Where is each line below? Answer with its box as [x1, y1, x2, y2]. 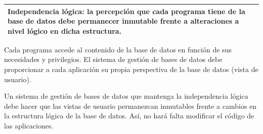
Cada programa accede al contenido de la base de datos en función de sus [4, 44, 232, 54]
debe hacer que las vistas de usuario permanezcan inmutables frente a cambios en [4, 100, 257, 111]
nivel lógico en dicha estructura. [8, 25, 122, 36]
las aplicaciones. [4, 120, 54, 130]
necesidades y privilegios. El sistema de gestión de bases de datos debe [4, 54, 223, 64]
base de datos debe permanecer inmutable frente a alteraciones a [8, 16, 239, 26]
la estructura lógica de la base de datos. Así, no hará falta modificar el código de [4, 110, 254, 121]
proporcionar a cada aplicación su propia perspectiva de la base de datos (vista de [4, 63, 258, 74]
